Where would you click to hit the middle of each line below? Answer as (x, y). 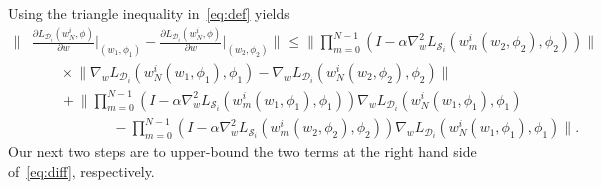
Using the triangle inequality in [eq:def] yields (149, 13)
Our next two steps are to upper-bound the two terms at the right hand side (242, 151)
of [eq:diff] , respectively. (81, 170)
